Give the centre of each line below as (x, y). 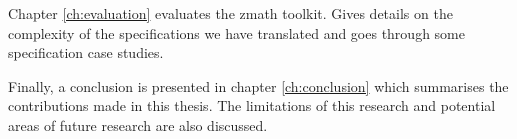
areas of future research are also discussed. (138, 124)
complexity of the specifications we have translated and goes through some (236, 32)
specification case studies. (86, 52)
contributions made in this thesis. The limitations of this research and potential (252, 105)
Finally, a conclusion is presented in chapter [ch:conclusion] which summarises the (258, 85)
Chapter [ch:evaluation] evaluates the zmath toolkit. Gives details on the (230, 13)
